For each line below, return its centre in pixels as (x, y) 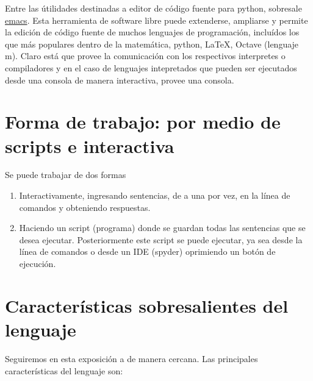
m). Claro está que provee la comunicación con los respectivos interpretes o (145, 56)
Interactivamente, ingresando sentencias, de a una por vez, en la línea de (155, 195)
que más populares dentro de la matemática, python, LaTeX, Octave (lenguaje (152, 44)
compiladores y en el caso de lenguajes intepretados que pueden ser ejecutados (151, 67)
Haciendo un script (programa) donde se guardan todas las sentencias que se (162, 228)
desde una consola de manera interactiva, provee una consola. (120, 80)
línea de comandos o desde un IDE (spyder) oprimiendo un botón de (147, 251)
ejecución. (38, 264)
